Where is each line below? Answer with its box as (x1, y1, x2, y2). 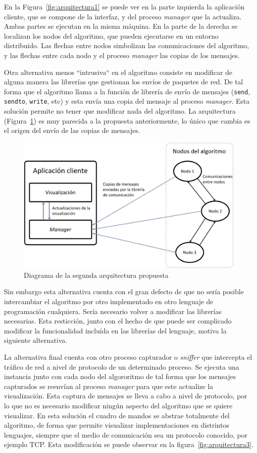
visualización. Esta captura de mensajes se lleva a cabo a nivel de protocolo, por (4, 390, 248, 401)
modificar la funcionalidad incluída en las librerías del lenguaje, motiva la (4, 325, 227, 335)
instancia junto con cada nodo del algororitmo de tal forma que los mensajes (4, 371, 236, 382)
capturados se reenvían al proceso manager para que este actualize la (4, 381, 213, 391)
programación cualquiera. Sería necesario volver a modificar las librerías (4, 306, 222, 316)
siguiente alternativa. (4, 335, 67, 345)
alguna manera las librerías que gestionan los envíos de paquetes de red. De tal (4, 76, 243, 87)
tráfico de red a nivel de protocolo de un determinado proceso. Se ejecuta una (4, 361, 240, 372)
